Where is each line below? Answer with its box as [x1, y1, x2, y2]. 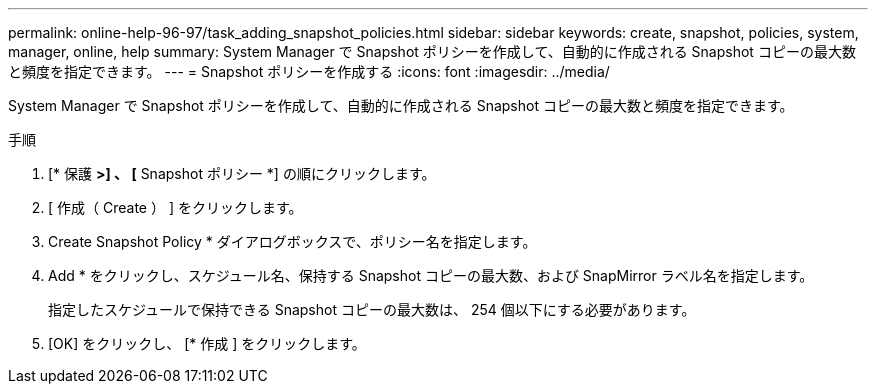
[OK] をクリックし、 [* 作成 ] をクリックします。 [48, 335, 366, 352]
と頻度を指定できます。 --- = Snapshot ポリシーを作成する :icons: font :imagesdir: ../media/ [8, 63, 610, 80]
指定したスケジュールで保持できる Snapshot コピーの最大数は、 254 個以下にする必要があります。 [48, 301, 696, 318]
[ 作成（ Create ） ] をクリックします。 [48, 199, 303, 216]
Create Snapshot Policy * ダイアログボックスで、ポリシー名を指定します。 [48, 233, 537, 250]
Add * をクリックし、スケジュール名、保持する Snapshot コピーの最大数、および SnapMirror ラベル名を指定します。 [48, 267, 814, 284]
